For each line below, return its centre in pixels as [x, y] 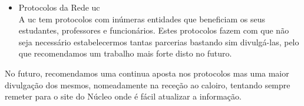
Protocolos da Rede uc [59, 7]
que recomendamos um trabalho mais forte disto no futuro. [125, 53]
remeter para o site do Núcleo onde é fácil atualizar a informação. [123, 96]
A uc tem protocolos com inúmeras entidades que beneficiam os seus [142, 19]
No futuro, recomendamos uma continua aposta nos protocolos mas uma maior [147, 73]
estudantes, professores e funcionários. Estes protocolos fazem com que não [154, 30]
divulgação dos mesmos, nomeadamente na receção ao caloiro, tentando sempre [148, 85]
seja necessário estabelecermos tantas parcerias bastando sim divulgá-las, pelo [159, 42]
